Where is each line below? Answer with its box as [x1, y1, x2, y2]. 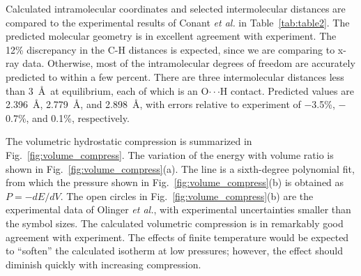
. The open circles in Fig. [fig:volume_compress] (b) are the [60, 188, 314, 203]
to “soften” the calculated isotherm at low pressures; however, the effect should [6, 243, 343, 258]
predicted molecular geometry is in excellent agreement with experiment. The [6, 29, 337, 43]
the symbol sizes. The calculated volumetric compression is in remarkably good [6, 215, 344, 230]
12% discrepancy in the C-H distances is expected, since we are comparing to [6, 42, 335, 56]
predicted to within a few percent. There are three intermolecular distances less [6, 69, 344, 84]
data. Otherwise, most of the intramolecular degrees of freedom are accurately [22, 56, 355, 70]
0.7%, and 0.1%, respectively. [6, 110, 130, 125]
